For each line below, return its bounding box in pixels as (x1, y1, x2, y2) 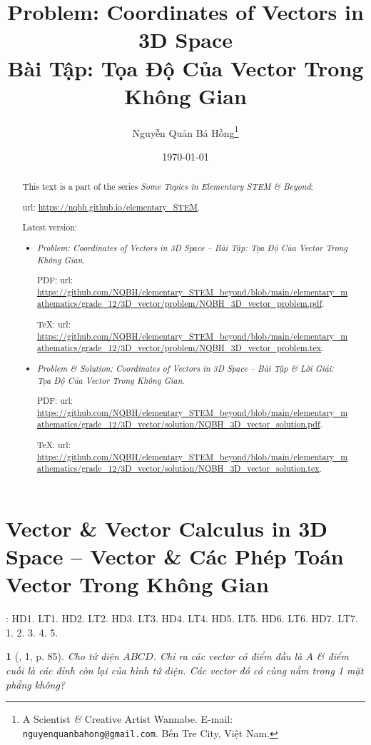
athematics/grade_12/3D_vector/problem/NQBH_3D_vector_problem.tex (37, 342, 322, 354)
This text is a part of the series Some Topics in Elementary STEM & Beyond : (22, 181, 313, 193)
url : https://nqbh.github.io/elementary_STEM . (22, 201, 200, 213)
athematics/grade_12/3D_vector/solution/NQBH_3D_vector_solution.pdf (37, 418, 320, 430)
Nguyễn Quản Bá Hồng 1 (132, 123, 239, 140)
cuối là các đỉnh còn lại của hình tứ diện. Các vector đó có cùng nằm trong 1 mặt (6, 663, 364, 678)
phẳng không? (6, 676, 65, 691)
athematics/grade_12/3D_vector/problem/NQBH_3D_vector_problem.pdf (37, 298, 322, 310)
